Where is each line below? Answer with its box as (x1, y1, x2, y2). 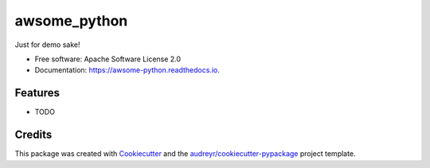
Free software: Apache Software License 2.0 (34, 54, 182, 64)
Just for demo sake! (14, 40, 80, 49)
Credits (14, 128, 53, 142)
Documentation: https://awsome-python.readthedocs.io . (34, 65, 221, 75)
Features (14, 86, 60, 100)
